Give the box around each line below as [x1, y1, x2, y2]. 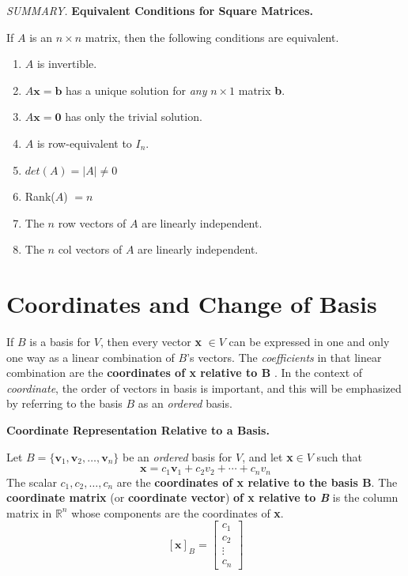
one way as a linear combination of [6, 348, 175, 365]
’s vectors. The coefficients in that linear [187, 348, 382, 365]
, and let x [242, 448, 293, 465]
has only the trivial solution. [65, 108, 202, 125]
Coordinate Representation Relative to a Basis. [6, 422, 270, 439]
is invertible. [36, 55, 97, 72]
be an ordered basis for [123, 448, 232, 465]
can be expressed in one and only [229, 333, 390, 350]
